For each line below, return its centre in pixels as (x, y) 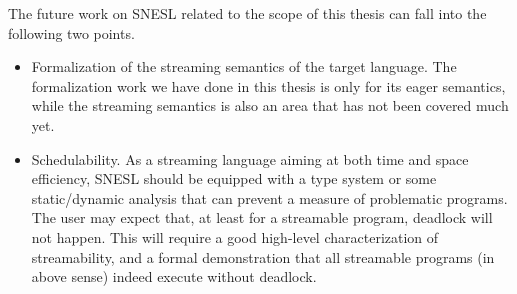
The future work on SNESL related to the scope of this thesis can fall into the (247, 13)
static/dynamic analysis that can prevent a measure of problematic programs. (269, 197)
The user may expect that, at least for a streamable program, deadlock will (262, 217)
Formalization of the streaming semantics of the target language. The (244, 66)
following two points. (71, 32)
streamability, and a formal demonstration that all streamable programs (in (263, 256)
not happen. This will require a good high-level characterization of (235, 236)
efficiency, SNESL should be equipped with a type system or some (234, 178)
